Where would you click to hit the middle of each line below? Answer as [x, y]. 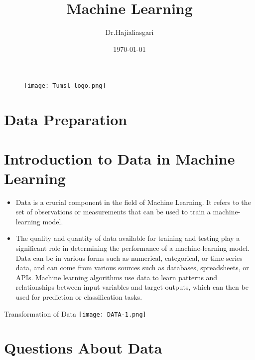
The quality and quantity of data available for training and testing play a [128, 238]
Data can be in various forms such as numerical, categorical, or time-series [129, 258]
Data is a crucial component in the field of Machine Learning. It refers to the [133, 202]
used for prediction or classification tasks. [79, 297]
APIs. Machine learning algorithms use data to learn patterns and [117, 277]
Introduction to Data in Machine [120, 158]
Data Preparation [66, 119]
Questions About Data [83, 348]
